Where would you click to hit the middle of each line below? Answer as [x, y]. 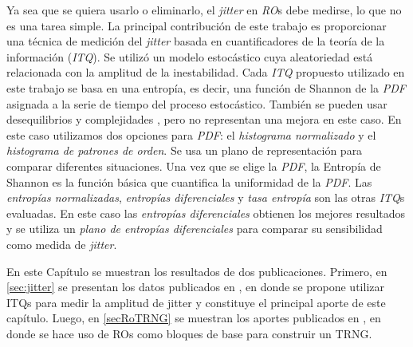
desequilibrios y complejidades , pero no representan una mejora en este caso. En [204, 119]
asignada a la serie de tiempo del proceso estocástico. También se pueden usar [197, 103]
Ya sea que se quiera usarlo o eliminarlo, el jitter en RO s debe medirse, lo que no [204, 10]
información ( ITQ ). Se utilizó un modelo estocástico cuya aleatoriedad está [190, 56]
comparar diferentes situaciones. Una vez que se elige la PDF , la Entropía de [194, 166]
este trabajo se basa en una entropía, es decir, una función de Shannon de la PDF [206, 87]
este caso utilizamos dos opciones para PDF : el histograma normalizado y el [191, 134]
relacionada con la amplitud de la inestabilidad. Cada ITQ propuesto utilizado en [206, 72]
